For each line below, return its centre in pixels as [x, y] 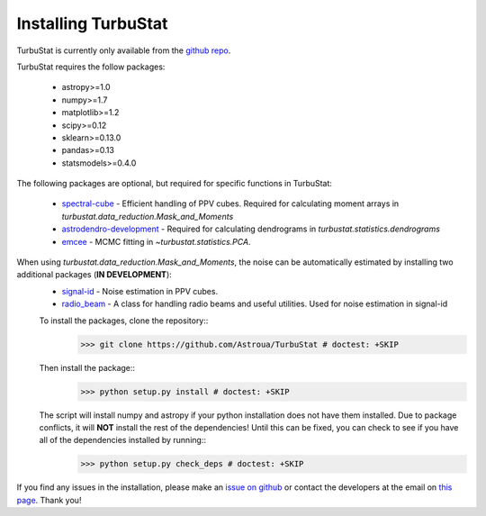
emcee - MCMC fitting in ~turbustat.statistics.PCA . [156, 241]
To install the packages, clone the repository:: [124, 321]
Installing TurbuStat [92, 23]
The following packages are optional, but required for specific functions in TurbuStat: [175, 184]
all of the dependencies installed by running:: [123, 440]
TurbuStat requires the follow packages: [91, 67]
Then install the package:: [87, 367]
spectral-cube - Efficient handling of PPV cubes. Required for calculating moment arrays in [230, 204]
